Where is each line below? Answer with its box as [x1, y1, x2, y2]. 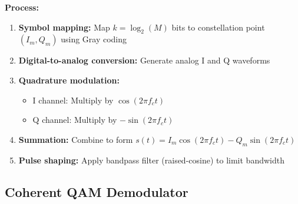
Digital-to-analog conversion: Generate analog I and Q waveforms [18, 54, 270, 66]
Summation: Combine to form [18, 133, 133, 145]
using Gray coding [61, 33, 127, 45]
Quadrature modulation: [18, 73, 120, 86]
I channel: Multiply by [32, 93, 114, 106]
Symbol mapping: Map [18, 21, 110, 33]
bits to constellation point [171, 21, 265, 33]
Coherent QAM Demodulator [5, 182, 188, 200]
